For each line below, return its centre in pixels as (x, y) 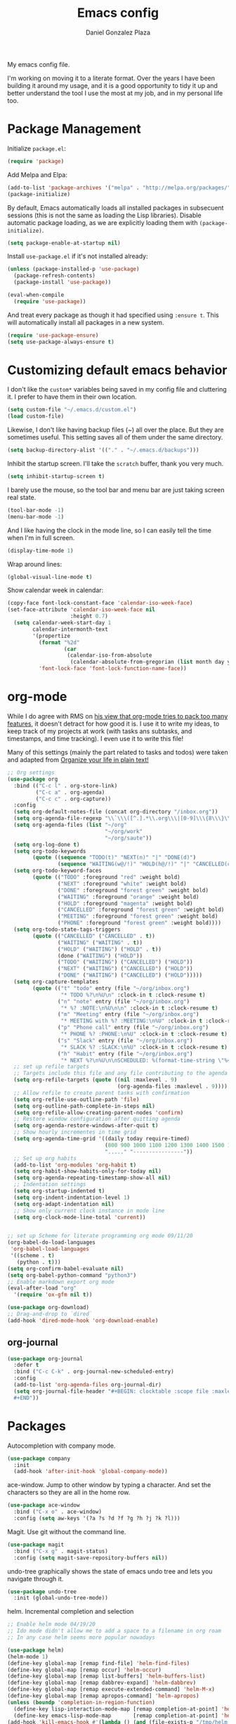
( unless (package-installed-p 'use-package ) (73, 269)
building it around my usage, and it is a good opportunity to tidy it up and (112, 85)
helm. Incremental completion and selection (71, 1612)
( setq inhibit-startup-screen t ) (56, 477)
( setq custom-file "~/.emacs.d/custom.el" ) (72, 410)
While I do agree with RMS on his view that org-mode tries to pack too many (118, 716)
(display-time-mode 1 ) (40, 551)
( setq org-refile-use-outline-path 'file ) (77, 1099)
